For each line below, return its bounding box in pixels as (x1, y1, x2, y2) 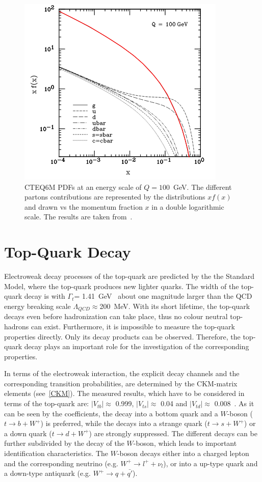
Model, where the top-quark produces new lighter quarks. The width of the (4, 280, 239, 291)
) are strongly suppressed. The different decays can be (89, 428, 257, 438)
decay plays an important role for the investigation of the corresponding (24, 341, 249, 352)
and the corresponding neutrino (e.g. (4, 458, 118, 468)
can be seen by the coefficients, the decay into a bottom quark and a (4, 408, 218, 418)
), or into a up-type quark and (163, 458, 258, 468)
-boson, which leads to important (133, 438, 237, 448)
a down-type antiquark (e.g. (4, 468, 91, 478)
